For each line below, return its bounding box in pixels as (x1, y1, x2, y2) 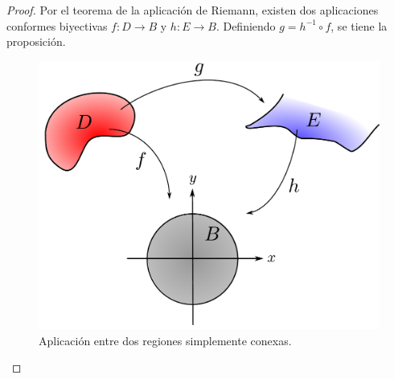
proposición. (6, 33, 66, 50)
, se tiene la (330, 17, 388, 34)
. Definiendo (215, 17, 276, 34)
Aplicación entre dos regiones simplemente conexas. (39, 332, 292, 348)
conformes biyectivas (6, 17, 108, 34)
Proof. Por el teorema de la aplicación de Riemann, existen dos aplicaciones (6, 2, 379, 18)
